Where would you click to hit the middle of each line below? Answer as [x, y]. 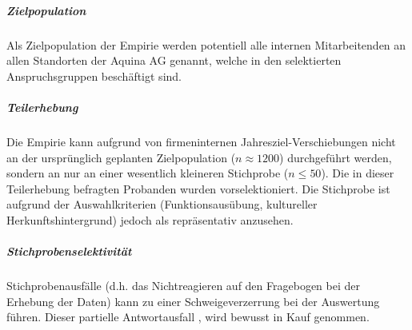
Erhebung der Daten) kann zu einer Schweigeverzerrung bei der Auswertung [193, 301]
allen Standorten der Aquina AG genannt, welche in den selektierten [174, 60]
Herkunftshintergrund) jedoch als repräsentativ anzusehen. [150, 219]
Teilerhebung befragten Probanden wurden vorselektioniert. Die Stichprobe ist [198, 188]
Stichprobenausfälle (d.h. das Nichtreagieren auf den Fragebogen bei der [183, 286]
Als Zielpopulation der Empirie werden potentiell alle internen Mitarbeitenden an [206, 44]
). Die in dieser [358, 173]
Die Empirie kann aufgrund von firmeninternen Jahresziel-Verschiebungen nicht [201, 141]
